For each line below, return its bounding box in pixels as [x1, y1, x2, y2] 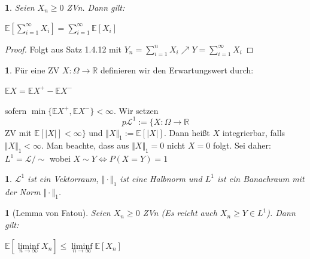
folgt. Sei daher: [212, 139, 271, 152]
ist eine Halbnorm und [120, 172, 202, 184]
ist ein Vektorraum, [28, 172, 99, 184]
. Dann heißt [163, 126, 210, 138]
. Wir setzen [114, 104, 159, 116]
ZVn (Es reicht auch [142, 206, 217, 219]
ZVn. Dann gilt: [66, 1, 125, 13]
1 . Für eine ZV [5, 64, 60, 76]
